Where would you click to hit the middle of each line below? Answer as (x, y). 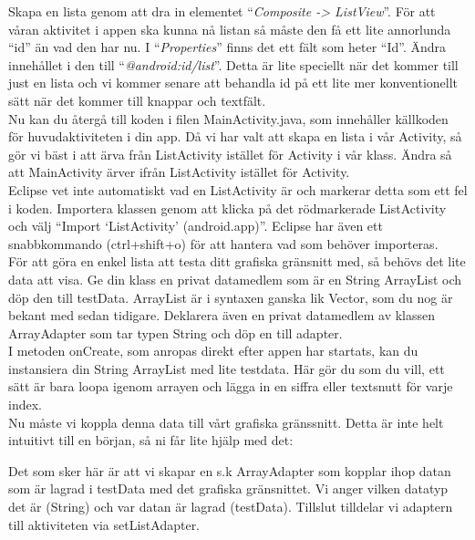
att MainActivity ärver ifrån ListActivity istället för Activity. (179, 172)
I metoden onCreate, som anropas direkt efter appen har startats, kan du (213, 351)
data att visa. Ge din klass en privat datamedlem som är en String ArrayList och (235, 279)
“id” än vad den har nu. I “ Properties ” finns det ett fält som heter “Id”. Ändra (227, 47)
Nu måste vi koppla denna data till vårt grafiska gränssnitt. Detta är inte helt (226, 422)
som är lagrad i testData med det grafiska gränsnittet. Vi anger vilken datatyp (228, 488)
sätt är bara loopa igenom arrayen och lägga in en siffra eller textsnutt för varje (231, 386)
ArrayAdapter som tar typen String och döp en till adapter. (176, 332)
